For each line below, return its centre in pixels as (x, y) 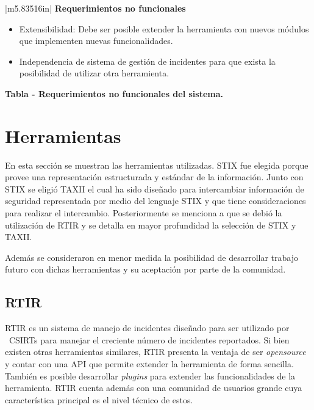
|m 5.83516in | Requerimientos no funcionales (95, 8)
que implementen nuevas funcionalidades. (96, 41)
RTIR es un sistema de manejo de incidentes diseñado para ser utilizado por (147, 328)
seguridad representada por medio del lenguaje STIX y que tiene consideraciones (155, 201)
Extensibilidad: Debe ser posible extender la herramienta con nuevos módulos (164, 28)
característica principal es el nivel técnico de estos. (99, 399)
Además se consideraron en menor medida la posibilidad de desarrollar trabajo (152, 257)
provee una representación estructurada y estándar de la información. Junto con (154, 177)
